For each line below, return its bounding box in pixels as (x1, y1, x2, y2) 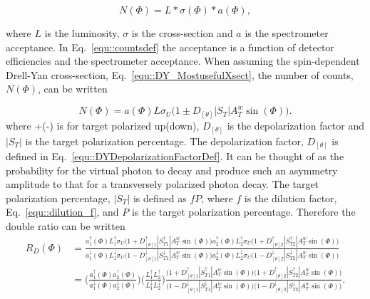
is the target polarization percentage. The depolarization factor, (25, 133, 304, 148)
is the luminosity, (44, 26, 120, 40)
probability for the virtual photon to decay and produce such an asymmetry (6, 162, 338, 177)
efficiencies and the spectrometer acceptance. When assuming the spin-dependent (6, 53, 360, 68)
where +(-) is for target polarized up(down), (6, 117, 200, 132)
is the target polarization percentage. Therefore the (131, 204, 356, 219)
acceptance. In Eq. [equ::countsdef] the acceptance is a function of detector (6, 39, 334, 54)
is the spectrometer (245, 26, 329, 40)
